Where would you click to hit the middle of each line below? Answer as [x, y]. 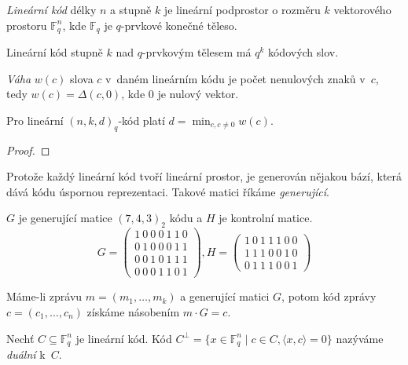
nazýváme [360, 338]
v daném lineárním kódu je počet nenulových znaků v [235, 78]
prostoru [27, 25]
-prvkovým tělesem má [197, 52]
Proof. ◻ [28, 150]
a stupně [131, 9]
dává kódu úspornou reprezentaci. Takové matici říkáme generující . [168, 191]
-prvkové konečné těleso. [179, 25]
